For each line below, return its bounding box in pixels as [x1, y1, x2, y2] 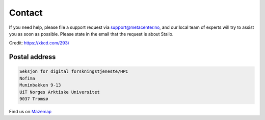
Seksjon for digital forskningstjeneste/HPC [19, 69, 129, 74]
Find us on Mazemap [9, 108, 52, 114]
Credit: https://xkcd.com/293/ [9, 40, 70, 46]
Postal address [9, 53, 56, 61]
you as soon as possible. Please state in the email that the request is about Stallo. [9, 31, 174, 37]
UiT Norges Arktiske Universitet [19, 89, 100, 95]
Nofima [19, 76, 35, 81]
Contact [9, 7, 43, 18]
